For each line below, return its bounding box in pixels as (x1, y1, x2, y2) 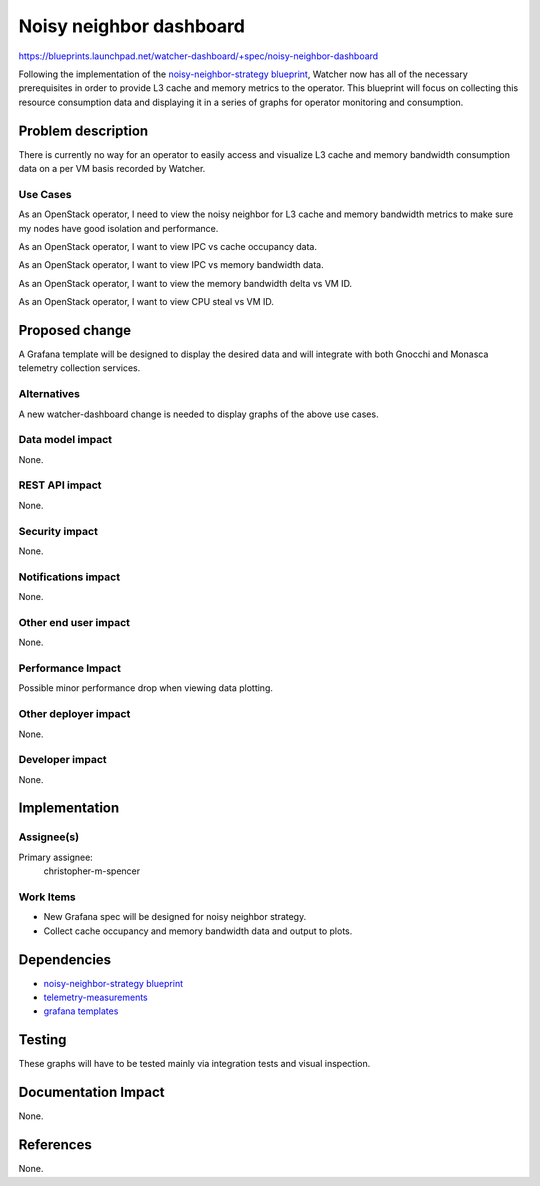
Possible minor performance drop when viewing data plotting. (18, 682, 274, 694)
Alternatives (18, 387, 80, 401)
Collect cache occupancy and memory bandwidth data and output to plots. (43, 925, 353, 937)
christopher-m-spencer (43, 865, 140, 877)
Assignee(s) (18, 830, 80, 844)
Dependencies (18, 951, 112, 968)
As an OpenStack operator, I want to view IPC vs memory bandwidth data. (18, 259, 324, 271)
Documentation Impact (18, 1084, 165, 1101)
